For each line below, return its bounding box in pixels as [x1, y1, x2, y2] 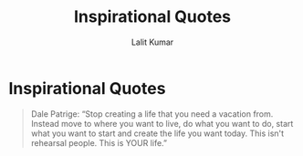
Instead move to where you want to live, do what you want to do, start [30, 118, 294, 129]
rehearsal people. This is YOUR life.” [30, 137, 168, 148]
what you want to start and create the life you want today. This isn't [30, 128, 285, 139]
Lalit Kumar [131, 36, 174, 47]
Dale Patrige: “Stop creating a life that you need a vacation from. [30, 108, 274, 120]
